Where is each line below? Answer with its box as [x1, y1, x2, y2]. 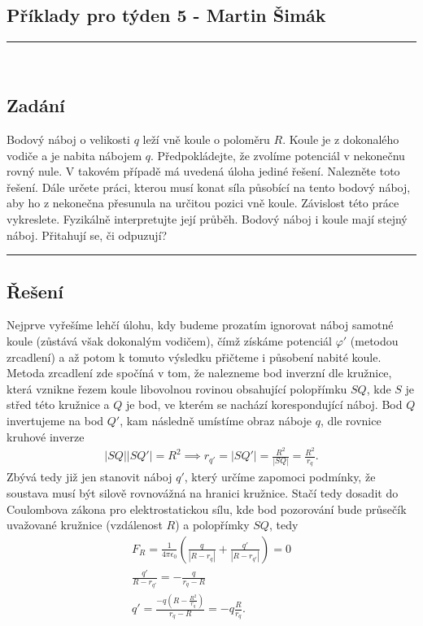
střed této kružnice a [7, 396, 110, 413]
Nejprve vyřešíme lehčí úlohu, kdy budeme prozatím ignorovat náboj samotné [7, 316, 394, 333]
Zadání [7, 93, 65, 118]
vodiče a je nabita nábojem [7, 146, 142, 163]
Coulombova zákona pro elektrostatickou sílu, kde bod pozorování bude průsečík [7, 500, 407, 517]
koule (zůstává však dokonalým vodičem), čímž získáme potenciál [7, 332, 332, 349]
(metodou [350, 332, 399, 349]
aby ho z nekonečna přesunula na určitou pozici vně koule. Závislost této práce [7, 194, 399, 211]
